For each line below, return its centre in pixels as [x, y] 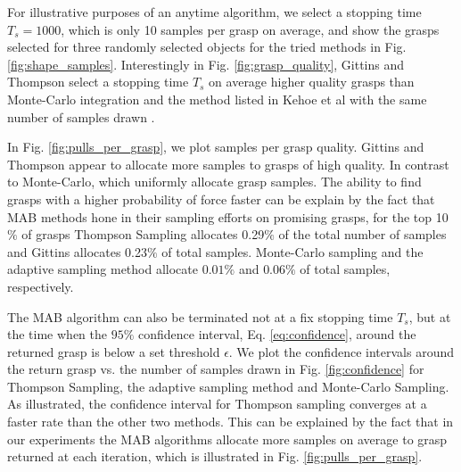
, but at [430, 316]
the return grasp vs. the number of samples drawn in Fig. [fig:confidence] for [216, 369]
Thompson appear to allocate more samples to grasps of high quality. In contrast [228, 164]
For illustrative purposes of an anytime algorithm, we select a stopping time [214, 12]
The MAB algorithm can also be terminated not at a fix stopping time [200, 316]
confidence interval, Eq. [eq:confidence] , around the [277, 334]
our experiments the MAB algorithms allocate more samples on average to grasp [227, 439]
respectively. [41, 286]
